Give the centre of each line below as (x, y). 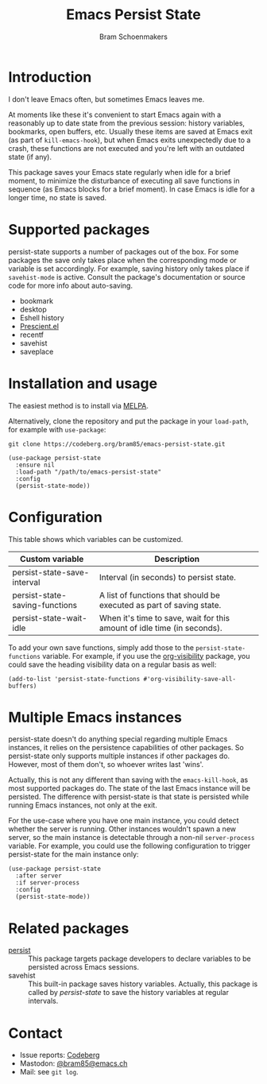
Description (177, 559)
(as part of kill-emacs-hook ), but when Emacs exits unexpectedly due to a (130, 140)
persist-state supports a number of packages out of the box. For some (124, 251)
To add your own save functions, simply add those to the (101, 647)
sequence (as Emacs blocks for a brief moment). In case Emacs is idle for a (132, 189)
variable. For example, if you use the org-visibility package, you (146, 656)
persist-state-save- (51, 572)
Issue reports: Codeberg (60, 1055)
